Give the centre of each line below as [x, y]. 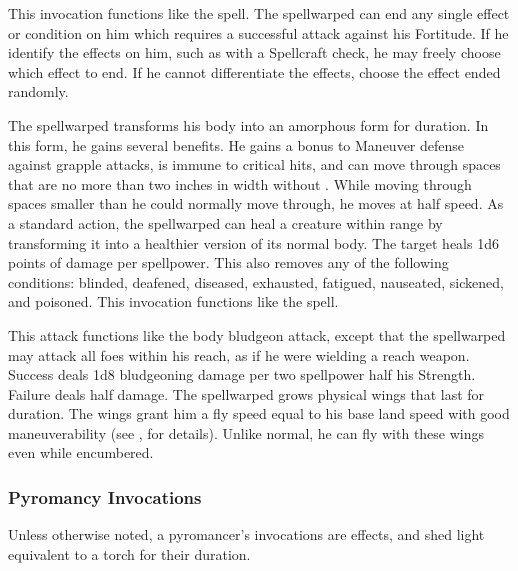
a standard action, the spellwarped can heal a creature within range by [225, 222]
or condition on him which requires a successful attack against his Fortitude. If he [258, 32]
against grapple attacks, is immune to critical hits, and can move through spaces [254, 164]
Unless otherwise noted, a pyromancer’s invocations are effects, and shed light [246, 534]
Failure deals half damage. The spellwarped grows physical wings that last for [246, 393]
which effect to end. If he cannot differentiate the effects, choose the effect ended [254, 71]
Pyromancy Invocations [105, 496]
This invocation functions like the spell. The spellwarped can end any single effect [259, 13]
